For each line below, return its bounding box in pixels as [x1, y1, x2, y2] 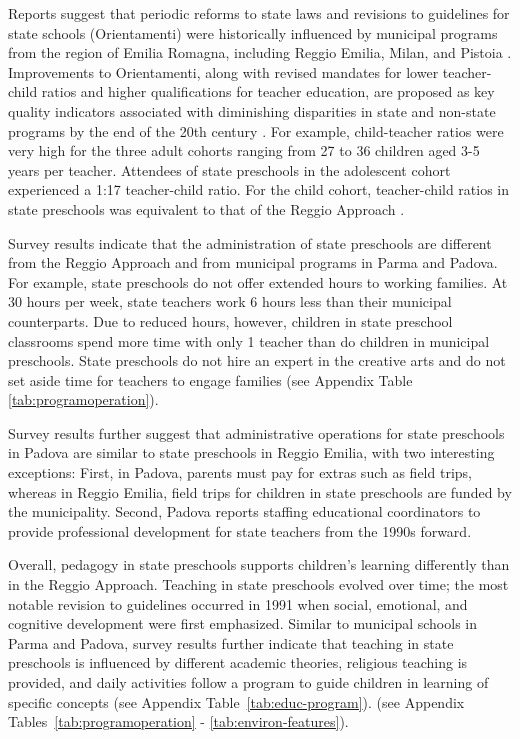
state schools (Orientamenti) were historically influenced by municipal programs [8, 22, 498, 43]
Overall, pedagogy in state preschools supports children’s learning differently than [8, 554, 510, 575]
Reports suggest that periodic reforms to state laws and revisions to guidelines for [8, 3, 510, 23]
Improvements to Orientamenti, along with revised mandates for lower [8, 61, 439, 82]
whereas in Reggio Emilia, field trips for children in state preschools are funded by [8, 481, 512, 502]
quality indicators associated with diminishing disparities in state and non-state [8, 100, 496, 121]
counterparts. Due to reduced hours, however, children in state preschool [8, 310, 453, 331]
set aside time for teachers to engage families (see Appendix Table [8, 369, 413, 390]
